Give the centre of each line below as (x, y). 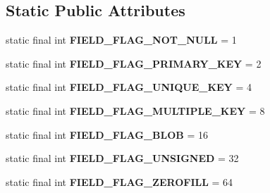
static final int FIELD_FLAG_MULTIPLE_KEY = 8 (135, 110)
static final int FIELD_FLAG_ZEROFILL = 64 (119, 181)
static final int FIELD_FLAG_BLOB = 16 (107, 134)
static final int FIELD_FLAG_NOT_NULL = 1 (121, 40)
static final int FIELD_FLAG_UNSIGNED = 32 (122, 158)
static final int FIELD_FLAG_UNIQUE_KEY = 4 (129, 87)
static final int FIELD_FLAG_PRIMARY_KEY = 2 (134, 63)
